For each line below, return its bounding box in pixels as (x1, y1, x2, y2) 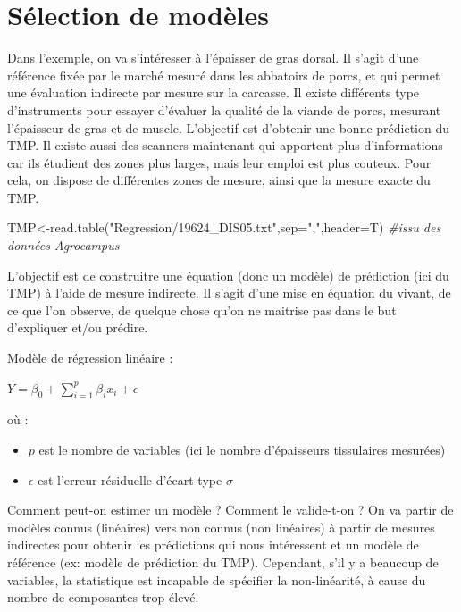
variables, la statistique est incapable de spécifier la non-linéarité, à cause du (7, 570, 426, 589)
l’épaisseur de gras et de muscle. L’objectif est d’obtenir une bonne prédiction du (7, 118, 450, 137)
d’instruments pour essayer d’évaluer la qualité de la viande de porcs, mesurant (7, 100, 441, 119)
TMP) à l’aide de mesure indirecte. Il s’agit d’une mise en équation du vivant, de (7, 283, 451, 302)
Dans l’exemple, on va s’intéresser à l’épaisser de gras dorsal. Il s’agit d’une (7, 48, 419, 67)
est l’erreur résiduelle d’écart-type (38, 470, 222, 489)
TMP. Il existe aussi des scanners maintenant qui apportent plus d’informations (7, 136, 443, 155)
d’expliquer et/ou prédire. (7, 318, 148, 337)
